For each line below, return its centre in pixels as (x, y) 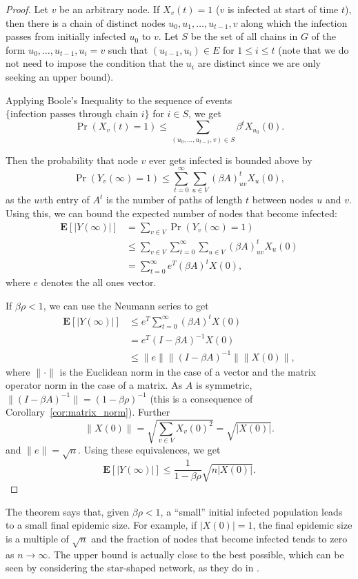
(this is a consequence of (201, 398)
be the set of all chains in (244, 36)
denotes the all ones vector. (99, 282)
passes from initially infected (66, 36)
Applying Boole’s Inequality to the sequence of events (119, 100)
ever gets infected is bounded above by (230, 160)
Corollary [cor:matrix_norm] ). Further (88, 412)
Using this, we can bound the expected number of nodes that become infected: (171, 213)
